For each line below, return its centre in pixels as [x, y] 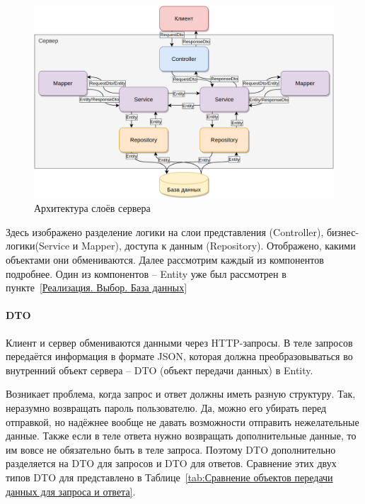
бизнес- [343, 231]
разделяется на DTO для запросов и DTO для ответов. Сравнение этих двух [171, 463]
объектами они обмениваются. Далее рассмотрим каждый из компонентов [165, 259]
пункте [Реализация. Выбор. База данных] [97, 287]
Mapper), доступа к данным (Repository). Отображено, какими [218, 246]
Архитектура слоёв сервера [92, 208]
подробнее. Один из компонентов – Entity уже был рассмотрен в [146, 273]
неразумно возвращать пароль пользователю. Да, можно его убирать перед [166, 407]
